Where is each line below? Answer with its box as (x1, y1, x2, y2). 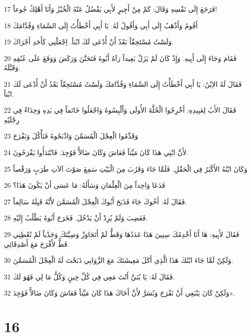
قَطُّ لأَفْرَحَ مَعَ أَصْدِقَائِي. (4, 238, 69, 249)
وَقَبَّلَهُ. (4, 62, 21, 73)
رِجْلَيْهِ (4, 114, 20, 124)
